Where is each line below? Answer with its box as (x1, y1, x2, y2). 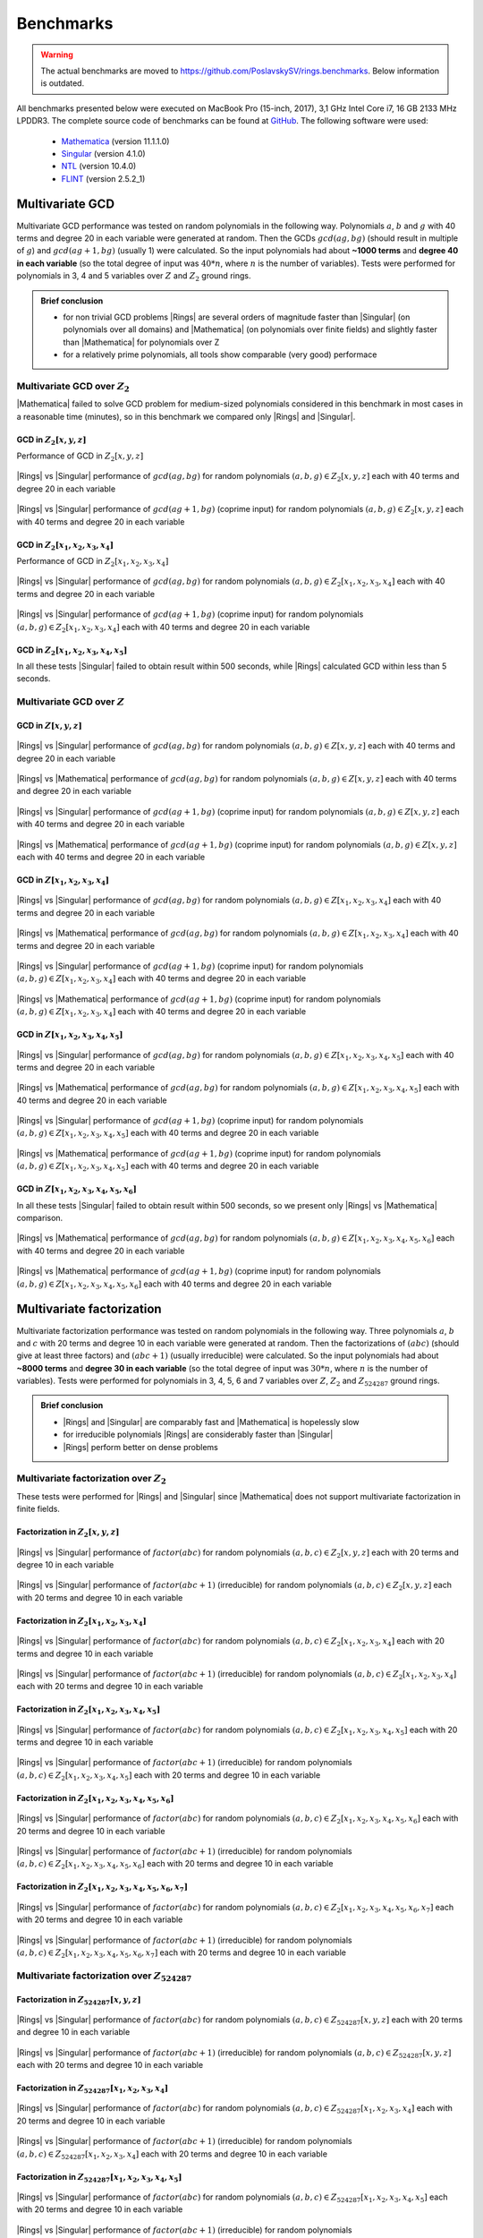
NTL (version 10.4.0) (61, 161, 137, 172)
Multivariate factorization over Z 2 (16, 1473, 167, 1486)
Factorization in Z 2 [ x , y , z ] (16, 1526, 120, 1539)
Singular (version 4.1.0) (61, 148, 147, 158)
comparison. (16, 1213, 64, 1224)
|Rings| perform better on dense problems (63, 1441, 218, 1452)
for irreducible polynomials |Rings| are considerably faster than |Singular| (63, 1429, 334, 1440)
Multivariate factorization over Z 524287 (16, 1969, 192, 1983)
